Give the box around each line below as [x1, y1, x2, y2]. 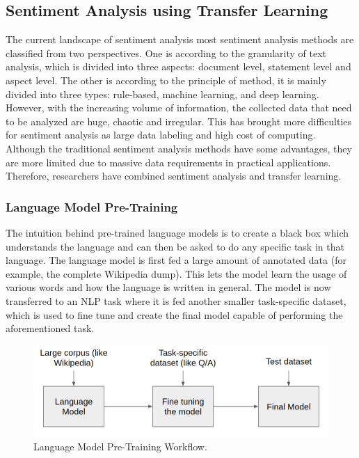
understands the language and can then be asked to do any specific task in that [6, 239, 344, 253]
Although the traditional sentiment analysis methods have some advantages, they [6, 141, 352, 155]
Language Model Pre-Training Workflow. [33, 439, 207, 453]
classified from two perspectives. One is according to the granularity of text [6, 45, 327, 60]
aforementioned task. [6, 321, 95, 335]
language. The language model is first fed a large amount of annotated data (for [6, 253, 346, 267]
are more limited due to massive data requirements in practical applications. [6, 155, 331, 169]
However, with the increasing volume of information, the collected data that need [6, 100, 352, 115]
